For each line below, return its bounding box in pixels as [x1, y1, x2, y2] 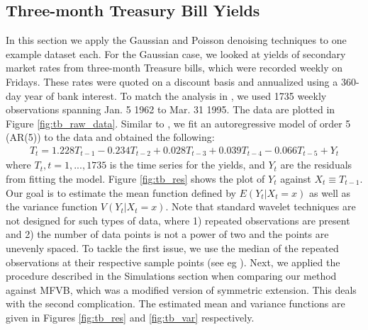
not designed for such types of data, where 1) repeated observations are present [6, 212, 350, 227]
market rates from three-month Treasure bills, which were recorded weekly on [6, 60, 342, 75]
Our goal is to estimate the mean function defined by [6, 185, 236, 200]
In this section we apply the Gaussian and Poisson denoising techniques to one [6, 33, 347, 47]
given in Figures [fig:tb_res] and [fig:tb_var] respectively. [6, 309, 255, 324]
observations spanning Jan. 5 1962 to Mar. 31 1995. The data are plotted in [6, 102, 335, 117]
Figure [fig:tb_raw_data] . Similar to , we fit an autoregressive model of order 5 [6, 115, 351, 130]
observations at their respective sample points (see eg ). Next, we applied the [6, 254, 340, 269]
